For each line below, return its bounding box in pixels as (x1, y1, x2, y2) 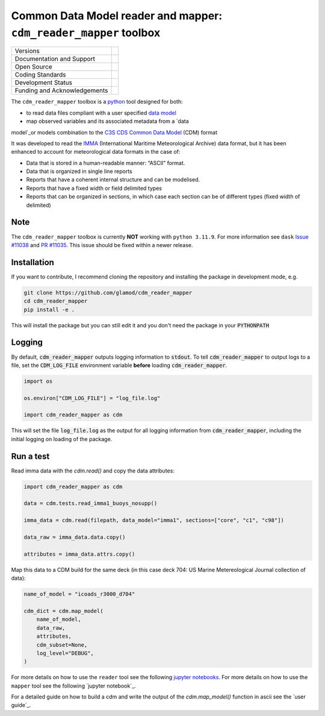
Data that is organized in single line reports (26, 168, 132, 175)
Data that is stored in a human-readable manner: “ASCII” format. (26, 159, 185, 166)
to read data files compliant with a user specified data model (26, 109, 177, 116)
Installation (11, 257, 54, 268)
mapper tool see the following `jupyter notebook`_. (11, 682, 137, 689)
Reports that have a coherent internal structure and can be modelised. (26, 176, 200, 183)
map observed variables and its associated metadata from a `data (26, 118, 189, 125)
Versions (14, 47, 40, 55)
